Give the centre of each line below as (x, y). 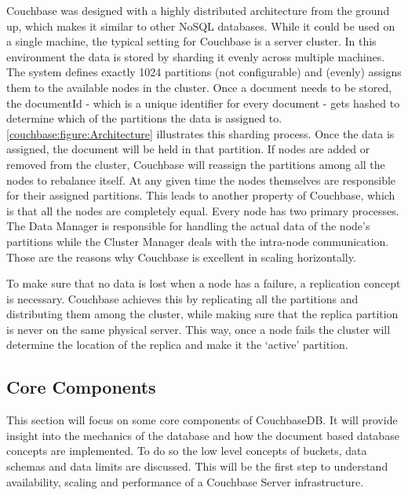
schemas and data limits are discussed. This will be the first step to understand (197, 466)
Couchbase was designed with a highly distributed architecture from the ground (198, 10)
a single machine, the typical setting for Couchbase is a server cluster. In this (191, 41)
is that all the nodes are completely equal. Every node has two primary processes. (203, 210)
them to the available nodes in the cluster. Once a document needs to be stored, (199, 87)
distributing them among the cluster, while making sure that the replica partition (202, 314)
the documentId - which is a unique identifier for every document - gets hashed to (203, 103)
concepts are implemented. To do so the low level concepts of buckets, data (187, 451)
